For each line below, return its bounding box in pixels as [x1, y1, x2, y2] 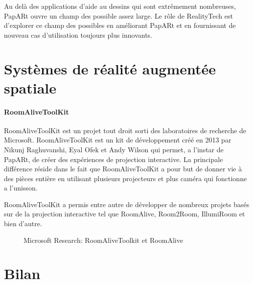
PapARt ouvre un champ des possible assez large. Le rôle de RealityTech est [4, 10, 233, 21]
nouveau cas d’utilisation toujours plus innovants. [4, 29, 153, 40]
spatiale [4, 77, 57, 97]
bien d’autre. [4, 218, 42, 229]
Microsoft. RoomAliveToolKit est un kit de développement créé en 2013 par [4, 135, 231, 145]
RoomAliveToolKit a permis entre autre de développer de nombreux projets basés [4, 199, 250, 209]
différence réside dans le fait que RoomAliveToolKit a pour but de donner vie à [4, 164, 242, 174]
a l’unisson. [4, 183, 38, 193]
